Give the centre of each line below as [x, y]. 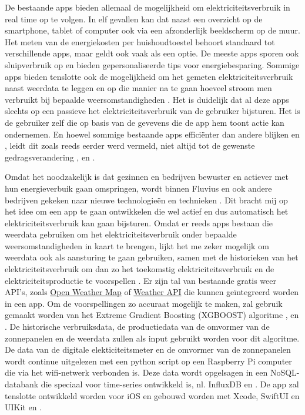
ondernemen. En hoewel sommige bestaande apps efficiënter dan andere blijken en [152, 134]
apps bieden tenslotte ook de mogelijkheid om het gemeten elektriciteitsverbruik [149, 76]
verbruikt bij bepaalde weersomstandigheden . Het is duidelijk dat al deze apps [147, 99]
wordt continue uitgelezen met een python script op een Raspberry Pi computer [148, 361]
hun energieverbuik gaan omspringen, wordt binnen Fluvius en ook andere [138, 188]
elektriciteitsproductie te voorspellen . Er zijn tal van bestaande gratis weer [140, 280]
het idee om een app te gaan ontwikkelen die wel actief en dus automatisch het [147, 211]
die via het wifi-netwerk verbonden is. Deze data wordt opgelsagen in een [136, 372]
